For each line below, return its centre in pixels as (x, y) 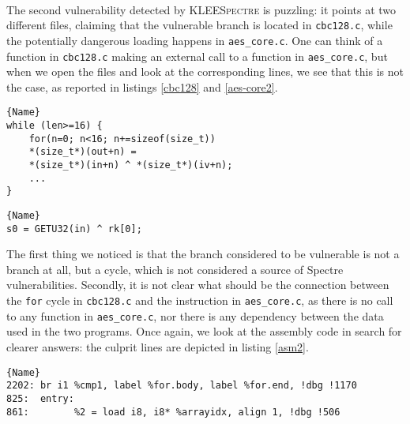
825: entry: (40, 398)
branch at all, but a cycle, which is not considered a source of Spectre (175, 269)
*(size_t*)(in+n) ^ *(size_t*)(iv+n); (131, 165)
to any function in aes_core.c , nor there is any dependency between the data (195, 315)
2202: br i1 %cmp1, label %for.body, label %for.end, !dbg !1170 (182, 386)
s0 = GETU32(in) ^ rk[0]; (74, 229)
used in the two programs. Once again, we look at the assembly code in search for (204, 331)
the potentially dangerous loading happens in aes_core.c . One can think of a (195, 40)
